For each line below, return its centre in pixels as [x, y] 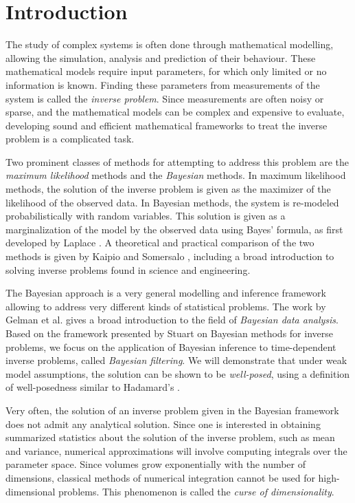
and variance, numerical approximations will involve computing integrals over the [176, 450]
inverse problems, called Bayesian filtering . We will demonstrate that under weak [176, 360]
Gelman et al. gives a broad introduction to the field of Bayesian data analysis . [172, 320]
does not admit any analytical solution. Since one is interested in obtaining [163, 424]
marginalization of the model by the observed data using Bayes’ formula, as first [174, 229]
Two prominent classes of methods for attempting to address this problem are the [177, 161]
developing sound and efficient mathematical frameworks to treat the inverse [167, 125]
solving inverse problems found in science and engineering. [128, 269]
